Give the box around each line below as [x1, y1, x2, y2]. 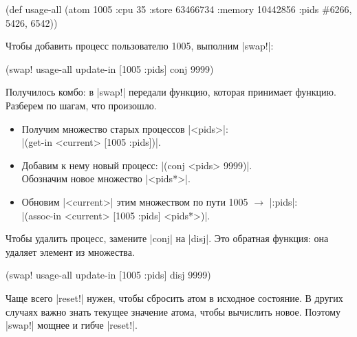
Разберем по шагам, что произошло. [6, 98, 157, 112]
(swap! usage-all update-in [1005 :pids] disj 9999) [6, 268, 211, 282]
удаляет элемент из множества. [6, 244, 135, 259]
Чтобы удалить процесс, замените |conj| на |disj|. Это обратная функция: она [6, 231, 329, 246]
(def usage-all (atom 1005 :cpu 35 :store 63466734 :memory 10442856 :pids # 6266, [6, 2, 352, 16]
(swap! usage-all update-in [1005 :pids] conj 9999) [6, 61, 214, 76]
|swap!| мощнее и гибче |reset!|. [6, 318, 138, 332]
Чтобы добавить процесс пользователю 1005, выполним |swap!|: [6, 39, 274, 53]
